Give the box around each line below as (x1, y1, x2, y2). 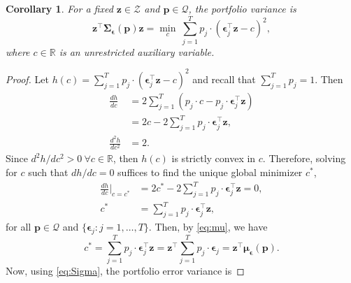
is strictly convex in (171, 151, 256, 166)
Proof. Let (6, 71, 49, 86)
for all (6, 219, 31, 234)
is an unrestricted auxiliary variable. (59, 44, 215, 59)
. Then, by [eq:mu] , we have (148, 219, 268, 234)
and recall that (192, 71, 256, 86)
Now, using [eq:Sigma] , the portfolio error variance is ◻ (6, 263, 245, 278)
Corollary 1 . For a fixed (6, 1, 113, 15)
